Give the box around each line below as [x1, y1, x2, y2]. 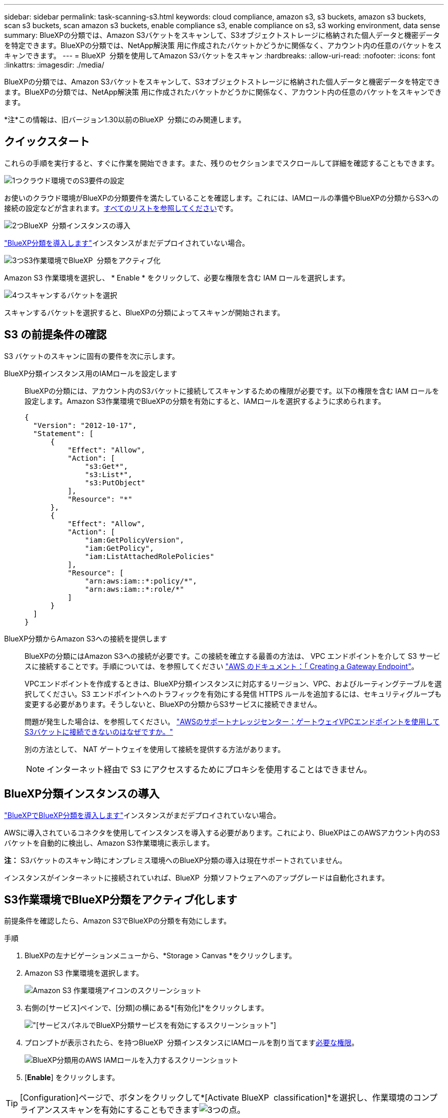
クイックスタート [4, 135, 90, 148]
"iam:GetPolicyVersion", [85, 535, 184, 544]
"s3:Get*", [85, 462, 128, 470]
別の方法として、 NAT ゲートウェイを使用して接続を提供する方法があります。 [25, 744, 285, 754]
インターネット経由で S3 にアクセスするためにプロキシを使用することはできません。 [47, 764, 372, 775]
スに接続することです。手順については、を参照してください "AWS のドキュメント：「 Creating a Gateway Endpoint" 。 [25, 661, 419, 671]
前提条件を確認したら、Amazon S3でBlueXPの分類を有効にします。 [4, 916, 231, 926]
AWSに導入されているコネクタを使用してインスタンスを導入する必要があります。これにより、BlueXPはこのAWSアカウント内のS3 [4, 828, 440, 837]
